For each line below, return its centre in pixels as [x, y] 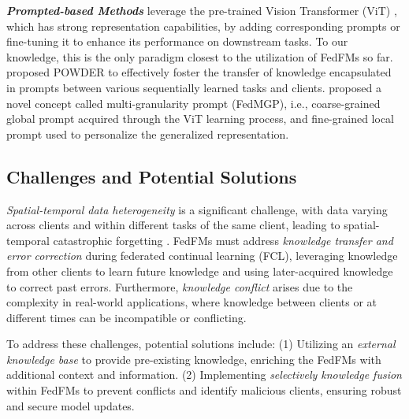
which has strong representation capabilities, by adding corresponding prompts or [203, 26]
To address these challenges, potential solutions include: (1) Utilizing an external [201, 344]
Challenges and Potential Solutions [152, 176]
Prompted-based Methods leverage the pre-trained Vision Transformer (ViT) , [202, 10]
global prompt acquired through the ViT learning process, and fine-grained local [200, 119]
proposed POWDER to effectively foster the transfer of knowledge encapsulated [199, 72]
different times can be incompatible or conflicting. [126, 317]
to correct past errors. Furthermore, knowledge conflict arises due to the [180, 286]
